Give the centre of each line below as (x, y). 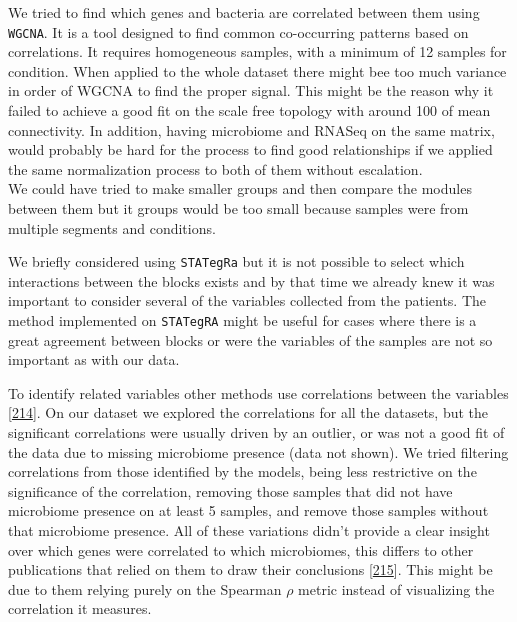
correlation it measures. (80, 608)
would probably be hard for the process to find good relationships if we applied (250, 149)
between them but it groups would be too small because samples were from (238, 208)
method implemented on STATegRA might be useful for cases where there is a (242, 320)
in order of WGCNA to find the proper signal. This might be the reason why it (251, 90)
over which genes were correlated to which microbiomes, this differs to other (241, 549)
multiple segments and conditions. (112, 227)
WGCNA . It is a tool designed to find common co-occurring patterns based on (238, 31)
